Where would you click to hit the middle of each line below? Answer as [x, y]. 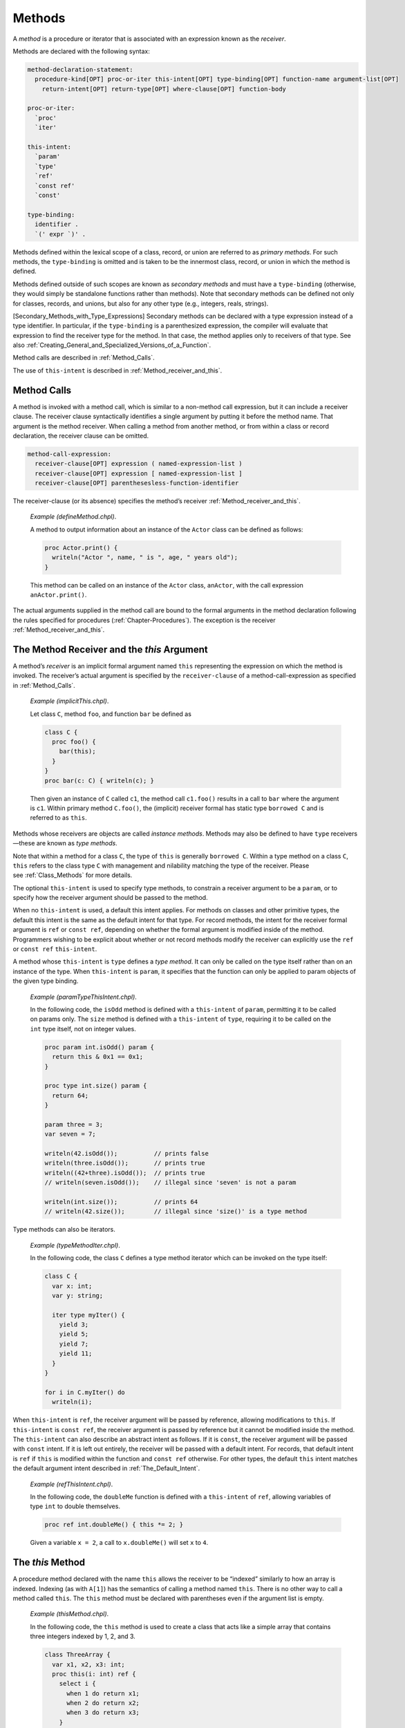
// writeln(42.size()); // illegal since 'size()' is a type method [176, 1212]
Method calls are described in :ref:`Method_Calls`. [84, 358]
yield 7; [74, 1344]
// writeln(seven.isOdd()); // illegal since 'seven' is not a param [170, 1183]
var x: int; [72, 1286]
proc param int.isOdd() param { [100, 1047]
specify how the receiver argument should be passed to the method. [110, 898]
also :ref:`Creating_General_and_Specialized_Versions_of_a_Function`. [112, 345]
